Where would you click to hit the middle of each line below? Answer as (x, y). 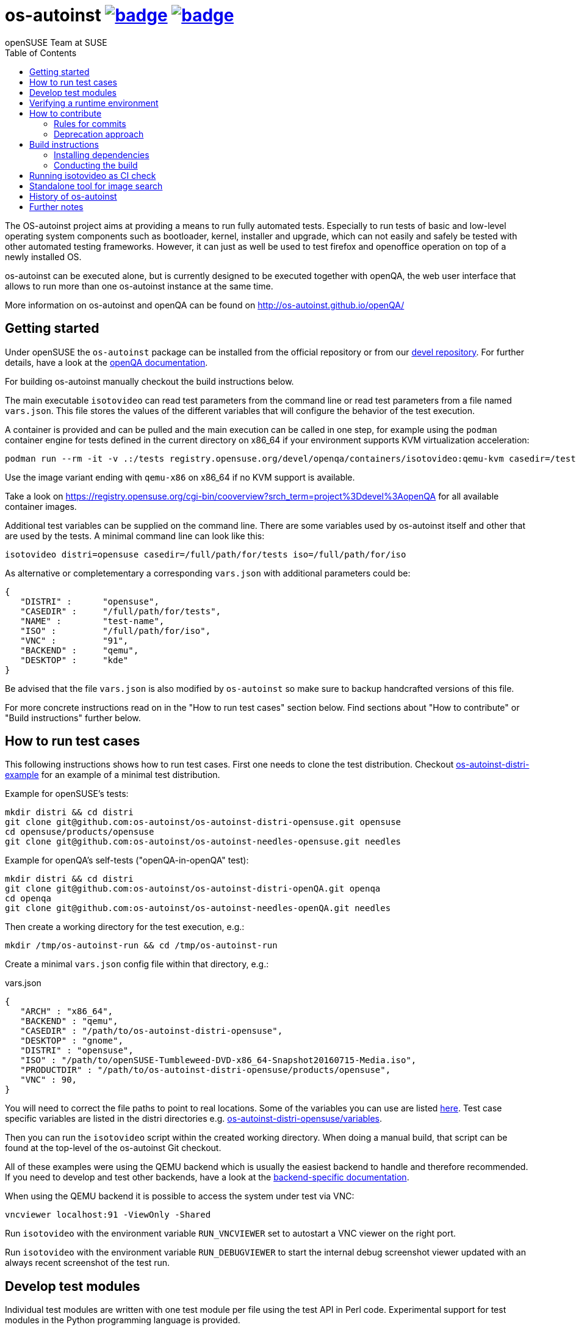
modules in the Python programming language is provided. (123, 1320)
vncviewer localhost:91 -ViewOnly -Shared (108, 1215)
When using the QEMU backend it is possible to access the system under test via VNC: (180, 1196)
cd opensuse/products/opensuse (80, 832)
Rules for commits (90, 123)
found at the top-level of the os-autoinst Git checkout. (113, 1148)
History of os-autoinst (73, 196)
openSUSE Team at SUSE (56, 42)
